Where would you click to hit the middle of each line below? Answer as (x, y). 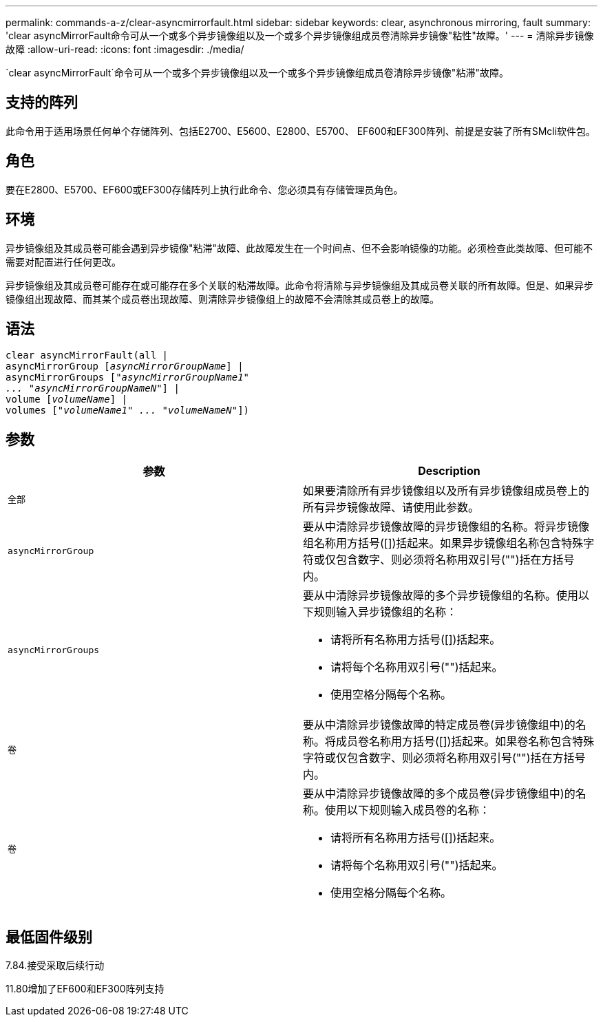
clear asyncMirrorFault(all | (87, 355)
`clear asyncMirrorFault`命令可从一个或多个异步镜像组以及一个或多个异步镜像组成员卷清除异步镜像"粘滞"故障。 (257, 73)
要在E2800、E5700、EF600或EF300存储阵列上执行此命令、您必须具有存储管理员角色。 (204, 189)
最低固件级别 (49, 937)
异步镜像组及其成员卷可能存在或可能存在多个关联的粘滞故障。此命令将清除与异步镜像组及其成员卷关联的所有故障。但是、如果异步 (299, 285)
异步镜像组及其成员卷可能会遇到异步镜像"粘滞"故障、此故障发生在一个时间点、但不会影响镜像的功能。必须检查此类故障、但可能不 (299, 248)
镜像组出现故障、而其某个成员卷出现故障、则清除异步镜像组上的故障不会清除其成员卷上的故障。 (222, 299)
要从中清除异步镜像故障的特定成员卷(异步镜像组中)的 (439, 725)
